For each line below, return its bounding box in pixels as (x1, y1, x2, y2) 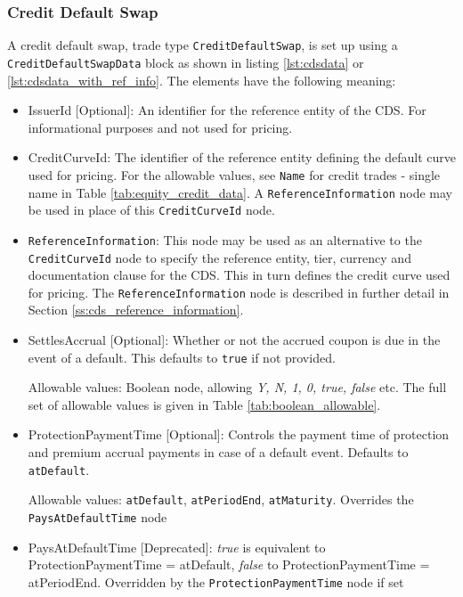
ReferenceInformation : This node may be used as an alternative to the (28, 230, 422, 249)
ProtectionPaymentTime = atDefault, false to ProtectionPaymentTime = (28, 555, 430, 574)
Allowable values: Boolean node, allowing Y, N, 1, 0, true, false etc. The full (28, 378, 447, 397)
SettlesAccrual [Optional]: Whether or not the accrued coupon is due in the (28, 331, 441, 349)
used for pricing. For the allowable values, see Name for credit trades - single (28, 165, 441, 184)
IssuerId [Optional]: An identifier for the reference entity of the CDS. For (28, 101, 426, 119)
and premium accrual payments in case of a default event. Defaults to (28, 443, 409, 462)
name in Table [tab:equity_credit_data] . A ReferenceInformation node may (28, 183, 452, 201)
